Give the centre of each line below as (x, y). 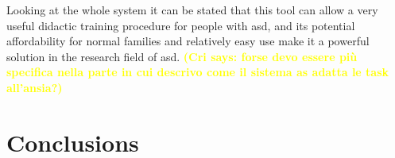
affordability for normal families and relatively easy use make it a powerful (188, 41)
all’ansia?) (35, 87)
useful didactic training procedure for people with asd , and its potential (181, 25)
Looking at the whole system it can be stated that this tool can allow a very (192, 10)
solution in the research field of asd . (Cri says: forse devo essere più (182, 56)
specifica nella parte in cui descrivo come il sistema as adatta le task (198, 72)
